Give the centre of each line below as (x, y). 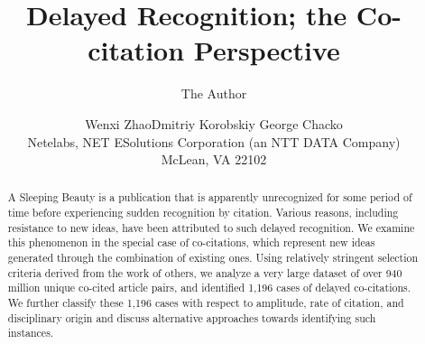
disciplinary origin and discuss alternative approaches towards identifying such (192, 317)
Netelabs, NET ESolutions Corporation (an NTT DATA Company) (214, 141)
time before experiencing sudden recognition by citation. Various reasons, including (203, 213)
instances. (31, 333)
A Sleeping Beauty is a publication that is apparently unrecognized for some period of (210, 197)
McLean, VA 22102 (214, 159)
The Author (214, 93)
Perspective (267, 50)
